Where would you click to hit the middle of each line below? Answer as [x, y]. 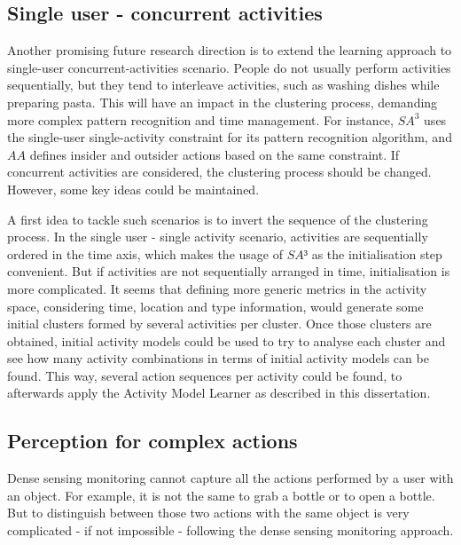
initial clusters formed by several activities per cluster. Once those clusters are [219, 324]
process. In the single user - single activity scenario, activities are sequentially [218, 237]
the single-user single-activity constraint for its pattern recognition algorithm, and [230, 137]
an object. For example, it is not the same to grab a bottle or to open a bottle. [221, 495]
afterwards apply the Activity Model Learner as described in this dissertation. [219, 393]
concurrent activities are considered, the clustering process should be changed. [219, 172]
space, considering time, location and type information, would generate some [215, 306]
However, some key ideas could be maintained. [133, 189]
